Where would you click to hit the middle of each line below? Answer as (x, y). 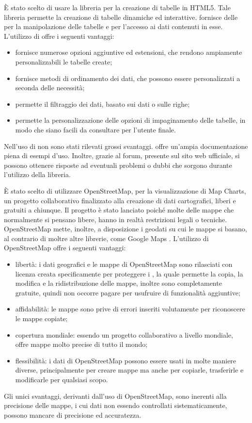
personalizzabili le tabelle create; (64, 61)
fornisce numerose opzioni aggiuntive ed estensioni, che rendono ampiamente (129, 52)
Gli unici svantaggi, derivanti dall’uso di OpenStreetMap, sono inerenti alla (115, 396)
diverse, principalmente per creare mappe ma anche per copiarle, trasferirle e (129, 370)
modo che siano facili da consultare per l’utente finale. (95, 129)
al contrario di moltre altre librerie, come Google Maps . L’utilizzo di (106, 238)
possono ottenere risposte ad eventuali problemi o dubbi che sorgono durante (118, 165)
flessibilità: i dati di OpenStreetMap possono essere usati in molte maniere (126, 360)
